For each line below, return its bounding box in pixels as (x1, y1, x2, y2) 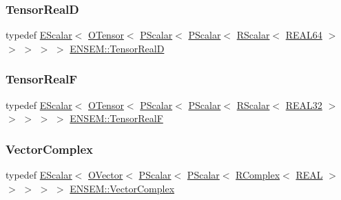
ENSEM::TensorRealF (70, 111, 163, 126)
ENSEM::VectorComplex (70, 181, 175, 195)
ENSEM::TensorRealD (70, 41, 165, 55)
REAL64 (285, 28, 322, 42)
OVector (88, 168, 123, 182)
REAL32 (285, 97, 322, 112)
